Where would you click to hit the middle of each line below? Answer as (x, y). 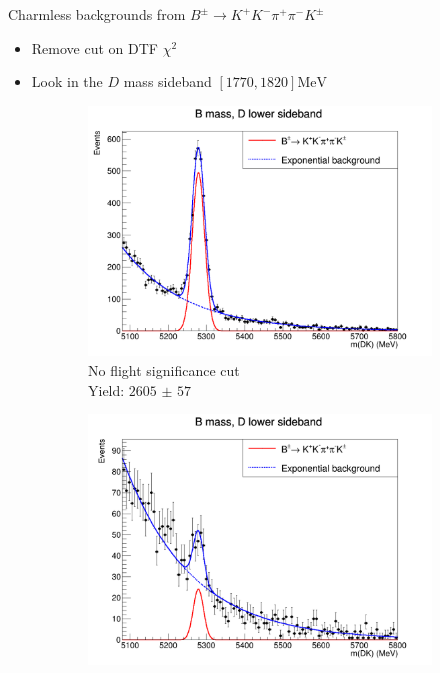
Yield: (106, 389)
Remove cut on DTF (94, 47)
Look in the (67, 81)
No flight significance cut (164, 369)
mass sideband (167, 81)
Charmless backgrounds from (97, 14)
